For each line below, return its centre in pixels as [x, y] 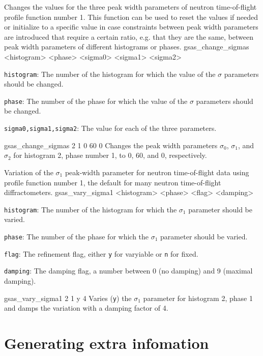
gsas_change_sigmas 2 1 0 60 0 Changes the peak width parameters [111, 145]
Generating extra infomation [107, 343]
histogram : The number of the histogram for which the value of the [110, 74]
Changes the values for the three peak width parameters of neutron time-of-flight [130, 7]
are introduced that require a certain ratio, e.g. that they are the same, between [129, 36]
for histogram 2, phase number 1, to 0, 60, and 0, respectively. [110, 155]
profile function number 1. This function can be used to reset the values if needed [131, 17]
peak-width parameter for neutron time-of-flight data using [157, 172]
